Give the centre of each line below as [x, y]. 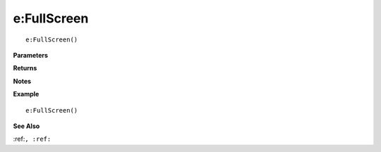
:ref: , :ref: [32, 139]
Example [26, 94]
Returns [25, 68]
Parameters [31, 55]
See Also [26, 126]
